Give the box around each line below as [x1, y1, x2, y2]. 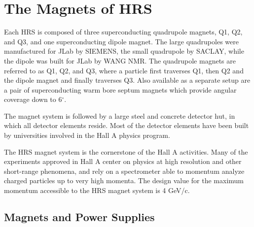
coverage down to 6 [4, 94, 62, 104]
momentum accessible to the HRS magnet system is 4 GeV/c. [4, 185, 190, 195]
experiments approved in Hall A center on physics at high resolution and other [4, 156, 242, 166]
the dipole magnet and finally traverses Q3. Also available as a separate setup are [4, 75, 251, 85]
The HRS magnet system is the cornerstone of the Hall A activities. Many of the [4, 146, 248, 157]
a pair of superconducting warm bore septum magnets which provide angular [4, 84, 237, 95]
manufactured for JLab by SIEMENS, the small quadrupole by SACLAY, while [4, 46, 244, 56]
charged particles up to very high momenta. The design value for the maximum [4, 175, 244, 186]
